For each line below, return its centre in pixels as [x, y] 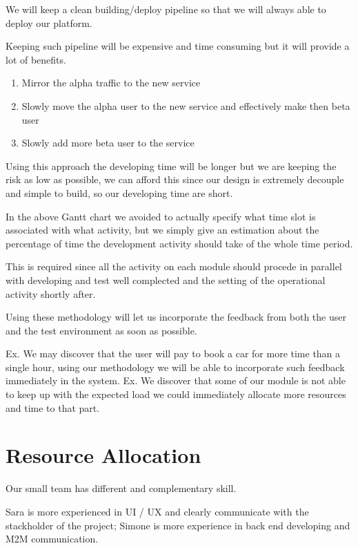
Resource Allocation [103, 455]
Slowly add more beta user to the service [108, 143]
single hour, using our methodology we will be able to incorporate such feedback [175, 367]
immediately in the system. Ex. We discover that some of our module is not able [176, 380]
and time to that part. [53, 407]
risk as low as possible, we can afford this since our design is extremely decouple [175, 179]
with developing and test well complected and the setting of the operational [166, 280]
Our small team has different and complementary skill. [121, 488]
